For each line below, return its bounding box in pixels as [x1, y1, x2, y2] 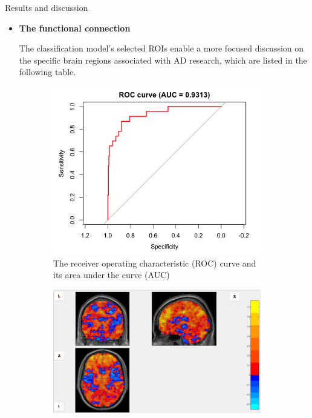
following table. [19, 65, 76, 78]
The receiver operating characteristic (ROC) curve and [53, 256, 256, 269]
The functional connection [19, 21, 131, 34]
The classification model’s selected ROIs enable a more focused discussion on [19, 42, 304, 55]
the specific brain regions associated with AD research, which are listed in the [19, 53, 307, 66]
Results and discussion [5, 1, 88, 13]
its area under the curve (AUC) [53, 268, 170, 281]
